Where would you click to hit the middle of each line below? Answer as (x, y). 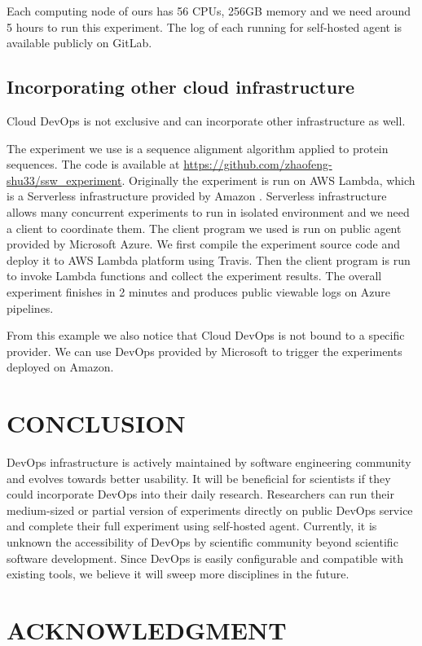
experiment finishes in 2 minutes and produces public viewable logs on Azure (199, 291)
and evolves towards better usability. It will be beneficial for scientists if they (199, 478)
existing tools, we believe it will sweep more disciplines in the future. (178, 574)
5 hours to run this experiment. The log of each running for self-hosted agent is (204, 26)
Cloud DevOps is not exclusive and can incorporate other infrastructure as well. (206, 120)
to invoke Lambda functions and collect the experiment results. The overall (194, 276)
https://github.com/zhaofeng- (258, 164)
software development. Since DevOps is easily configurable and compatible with (205, 558)
